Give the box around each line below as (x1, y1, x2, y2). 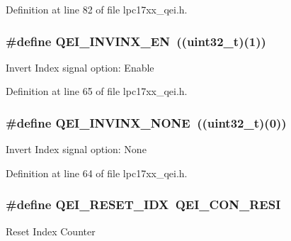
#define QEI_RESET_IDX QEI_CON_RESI (6, 196, 281, 213)
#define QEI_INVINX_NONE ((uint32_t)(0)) (6, 113, 287, 131)
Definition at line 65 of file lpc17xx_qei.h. (6, 84, 188, 99)
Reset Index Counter (6, 223, 96, 238)
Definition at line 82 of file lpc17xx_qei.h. (6, 2, 188, 16)
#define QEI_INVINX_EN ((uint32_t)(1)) (6, 32, 266, 50)
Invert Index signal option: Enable (6, 60, 154, 74)
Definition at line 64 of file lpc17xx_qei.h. (6, 165, 188, 180)
